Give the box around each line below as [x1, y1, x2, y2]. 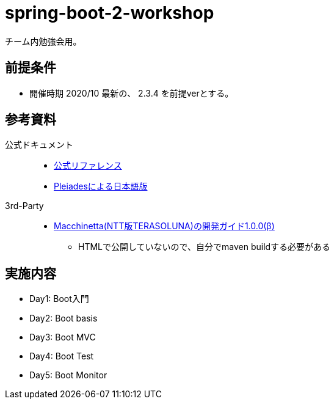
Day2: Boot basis [29, 313, 98, 324]
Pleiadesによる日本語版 [54, 181, 148, 192]
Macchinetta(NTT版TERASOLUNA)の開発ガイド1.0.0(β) [54, 221, 275, 232]
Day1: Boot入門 [29, 293, 89, 304]
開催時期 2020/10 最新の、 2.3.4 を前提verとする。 [29, 87, 234, 98]
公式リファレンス [54, 160, 122, 171]
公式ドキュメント [5, 139, 73, 150]
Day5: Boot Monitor [29, 370, 107, 381]
